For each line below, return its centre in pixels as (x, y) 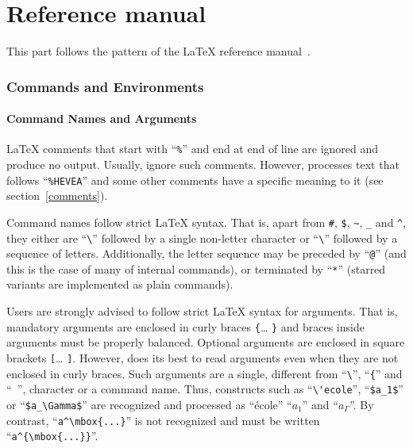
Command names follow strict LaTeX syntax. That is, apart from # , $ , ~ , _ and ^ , (206, 222)
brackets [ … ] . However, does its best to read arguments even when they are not (203, 357)
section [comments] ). (57, 195)
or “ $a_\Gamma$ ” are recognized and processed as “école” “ (149, 404)
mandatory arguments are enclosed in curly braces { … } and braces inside (185, 326)
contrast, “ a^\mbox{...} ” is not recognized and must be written (163, 420)
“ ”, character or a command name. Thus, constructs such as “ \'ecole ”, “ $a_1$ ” (205, 389)
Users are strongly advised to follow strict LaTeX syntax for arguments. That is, (202, 311)
